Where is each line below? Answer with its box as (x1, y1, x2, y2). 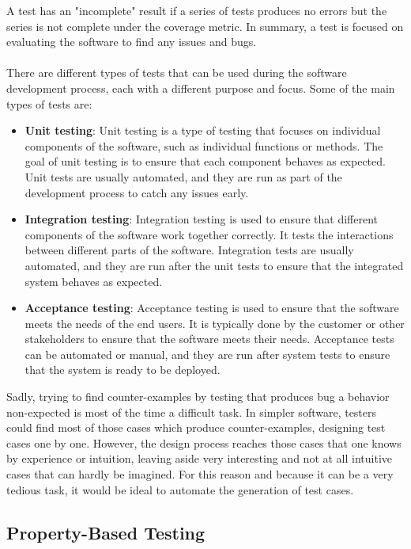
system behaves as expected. (25, 273, 163, 289)
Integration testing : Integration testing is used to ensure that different (25, 211, 378, 227)
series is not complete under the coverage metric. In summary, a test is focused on (6, 17, 404, 34)
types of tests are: (6, 95, 92, 112)
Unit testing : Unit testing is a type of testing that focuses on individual (25, 122, 381, 139)
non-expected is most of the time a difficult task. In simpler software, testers (6, 403, 377, 420)
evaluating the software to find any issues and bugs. (6, 33, 257, 50)
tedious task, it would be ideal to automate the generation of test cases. (6, 481, 354, 498)
